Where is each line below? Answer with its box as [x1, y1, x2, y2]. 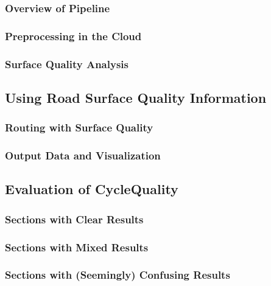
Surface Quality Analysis [5, 56, 128, 71]
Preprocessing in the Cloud [5, 28, 142, 43]
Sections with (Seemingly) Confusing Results [5, 267, 230, 282]
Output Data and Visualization [5, 148, 161, 163]
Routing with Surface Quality [5, 120, 153, 135]
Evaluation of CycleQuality [5, 180, 178, 198]
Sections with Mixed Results [5, 239, 149, 254]
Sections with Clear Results [5, 211, 144, 226]
